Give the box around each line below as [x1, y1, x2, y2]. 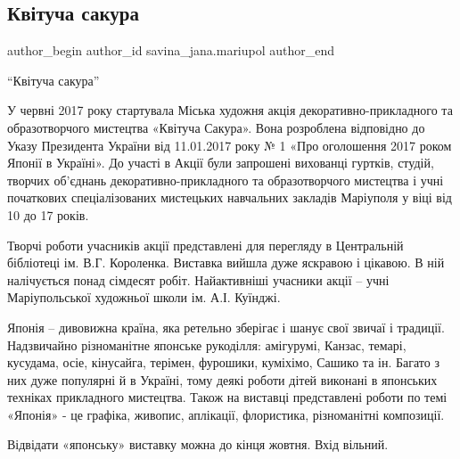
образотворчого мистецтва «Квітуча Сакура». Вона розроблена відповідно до [7, 118, 425, 136]
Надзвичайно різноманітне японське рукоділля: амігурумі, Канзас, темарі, [7, 335, 407, 354]
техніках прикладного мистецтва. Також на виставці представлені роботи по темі [7, 388, 448, 406]
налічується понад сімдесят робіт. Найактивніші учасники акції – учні [7, 270, 390, 289]
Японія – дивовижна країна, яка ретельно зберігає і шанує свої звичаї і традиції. [7, 317, 445, 336]
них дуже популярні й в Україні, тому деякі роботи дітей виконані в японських [7, 370, 438, 389]
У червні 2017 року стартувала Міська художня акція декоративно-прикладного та [7, 101, 453, 119]
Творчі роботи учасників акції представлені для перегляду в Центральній [7, 235, 404, 254]
